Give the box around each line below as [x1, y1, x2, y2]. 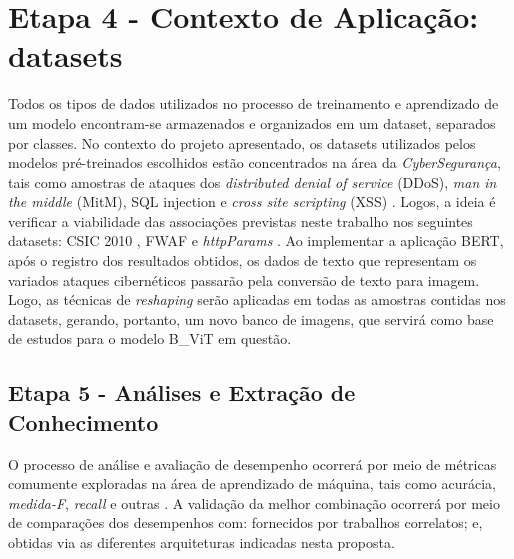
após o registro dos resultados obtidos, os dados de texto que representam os [8, 250, 477, 271]
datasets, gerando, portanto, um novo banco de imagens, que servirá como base [8, 308, 494, 329]
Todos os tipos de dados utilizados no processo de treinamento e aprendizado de [8, 93, 499, 114]
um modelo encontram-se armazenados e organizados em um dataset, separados [8, 112, 496, 133]
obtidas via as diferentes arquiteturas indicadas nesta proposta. [8, 532, 395, 552]
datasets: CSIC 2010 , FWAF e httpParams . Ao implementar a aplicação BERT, [8, 230, 504, 251]
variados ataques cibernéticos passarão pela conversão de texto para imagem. [8, 269, 480, 290]
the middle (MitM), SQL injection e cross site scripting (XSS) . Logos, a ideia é [8, 191, 496, 212]
